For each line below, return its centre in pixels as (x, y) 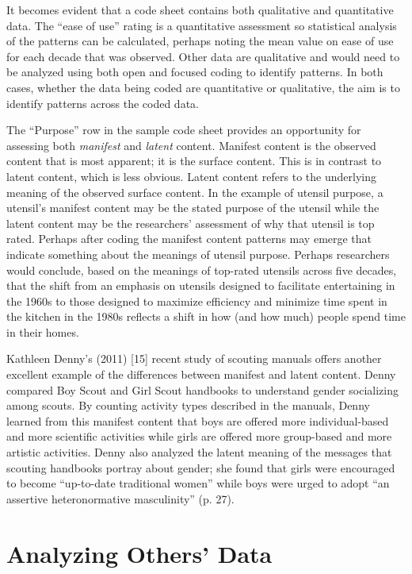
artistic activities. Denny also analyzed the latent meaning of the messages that (199, 452)
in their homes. (43, 331)
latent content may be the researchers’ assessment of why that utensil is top (191, 223)
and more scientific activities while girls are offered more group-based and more (199, 436)
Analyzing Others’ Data (139, 553)
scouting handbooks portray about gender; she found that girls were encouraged (201, 467)
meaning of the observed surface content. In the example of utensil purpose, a (195, 192)
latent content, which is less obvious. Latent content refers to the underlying (191, 176)
